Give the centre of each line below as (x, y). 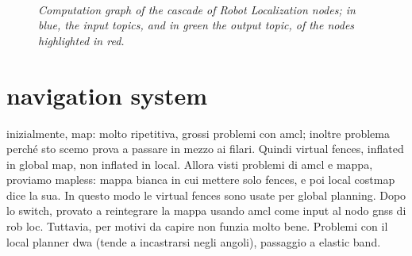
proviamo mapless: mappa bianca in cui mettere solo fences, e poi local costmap (201, 180)
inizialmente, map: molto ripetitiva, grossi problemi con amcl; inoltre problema (198, 133)
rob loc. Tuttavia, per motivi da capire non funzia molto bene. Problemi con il (197, 226)
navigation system (107, 95)
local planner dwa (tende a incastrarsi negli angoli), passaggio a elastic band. (194, 241)
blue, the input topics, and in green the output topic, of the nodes (196, 25)
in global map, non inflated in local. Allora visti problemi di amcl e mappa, (190, 164)
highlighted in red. (81, 40)
